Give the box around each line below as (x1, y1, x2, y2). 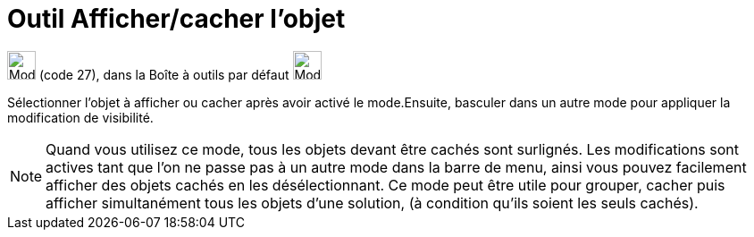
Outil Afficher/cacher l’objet (7, 4, 346, 34)
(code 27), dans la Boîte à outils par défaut (38, 66, 289, 82)
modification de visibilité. (7, 109, 154, 125)
